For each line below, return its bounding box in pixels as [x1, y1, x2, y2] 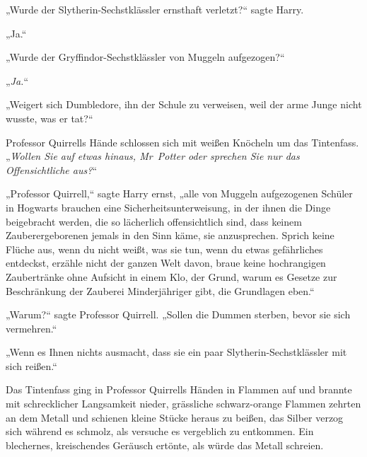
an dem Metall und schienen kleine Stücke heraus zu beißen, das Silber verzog [6, 410, 344, 424]
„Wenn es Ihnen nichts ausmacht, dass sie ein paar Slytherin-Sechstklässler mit [6, 345, 347, 359]
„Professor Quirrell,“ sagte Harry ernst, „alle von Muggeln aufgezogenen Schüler [6, 186, 353, 201]
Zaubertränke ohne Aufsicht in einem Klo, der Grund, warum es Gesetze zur [6, 269, 337, 284]
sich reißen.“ [6, 358, 57, 373]
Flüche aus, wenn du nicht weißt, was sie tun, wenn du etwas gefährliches [6, 241, 323, 256]
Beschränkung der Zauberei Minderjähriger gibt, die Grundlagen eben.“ [6, 283, 315, 298]
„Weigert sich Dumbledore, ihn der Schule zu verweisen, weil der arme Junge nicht [6, 97, 362, 112]
